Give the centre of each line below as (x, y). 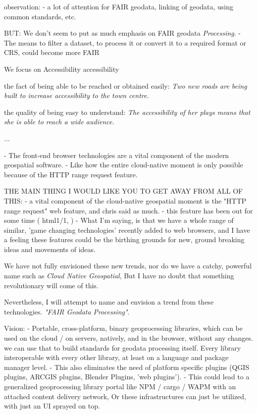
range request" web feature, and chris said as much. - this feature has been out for (128, 210)
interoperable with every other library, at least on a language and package (116, 357)
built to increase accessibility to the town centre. (77, 95)
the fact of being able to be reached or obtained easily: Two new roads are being (126, 85)
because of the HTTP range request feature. (71, 174)
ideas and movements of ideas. (50, 249)
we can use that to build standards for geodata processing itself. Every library (123, 347)
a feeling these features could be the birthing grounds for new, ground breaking (124, 239)
